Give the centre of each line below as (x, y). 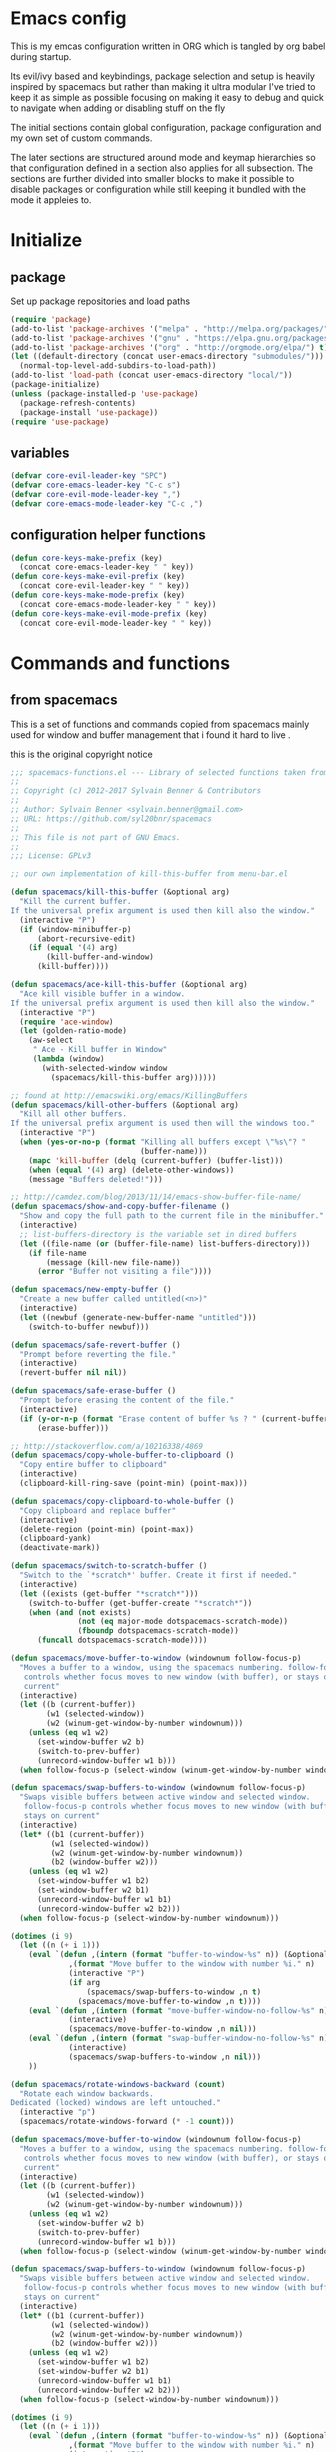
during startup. (41, 56)
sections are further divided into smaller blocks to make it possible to (152, 178)
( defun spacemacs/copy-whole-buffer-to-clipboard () (122, 1455)
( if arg (84, 1982)
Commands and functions (120, 663)
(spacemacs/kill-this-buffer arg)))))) (133, 1077)
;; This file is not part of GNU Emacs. (96, 837)
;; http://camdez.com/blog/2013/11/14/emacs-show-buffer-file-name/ (156, 1197)
